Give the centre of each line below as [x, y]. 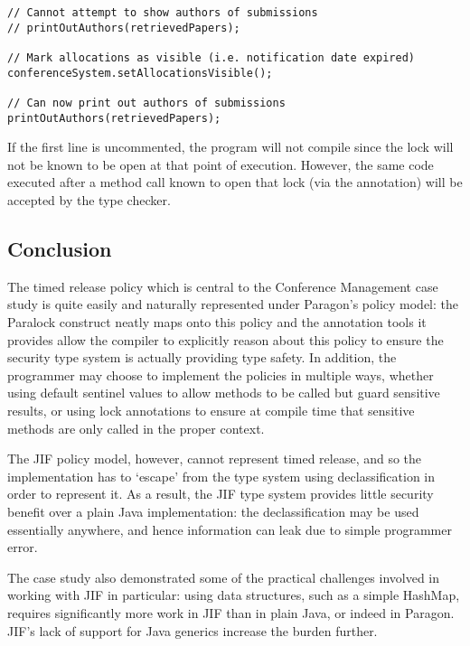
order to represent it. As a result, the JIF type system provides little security [221, 494]
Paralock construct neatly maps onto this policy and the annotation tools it [217, 322]
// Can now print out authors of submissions [146, 103]
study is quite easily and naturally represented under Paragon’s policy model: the [233, 304]
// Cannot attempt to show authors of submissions [163, 13]
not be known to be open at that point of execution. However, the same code [221, 164]
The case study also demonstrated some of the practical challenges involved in [224, 577]
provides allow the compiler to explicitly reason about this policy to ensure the [226, 339]
